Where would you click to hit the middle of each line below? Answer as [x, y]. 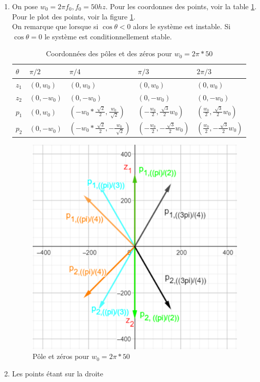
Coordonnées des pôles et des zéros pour [109, 53]
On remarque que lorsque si [55, 26]
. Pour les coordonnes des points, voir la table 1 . [181, 6]
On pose [25, 6]
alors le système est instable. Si [182, 26]
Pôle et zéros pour [61, 356]
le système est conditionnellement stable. [108, 36]
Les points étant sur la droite [58, 373]
